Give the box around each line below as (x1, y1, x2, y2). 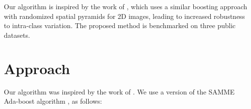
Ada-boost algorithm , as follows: (4, 96, 102, 106)
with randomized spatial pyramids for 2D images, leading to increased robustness (4, 11, 245, 21)
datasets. (4, 30, 30, 40)
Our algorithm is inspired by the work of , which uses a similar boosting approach (4, 1, 247, 11)
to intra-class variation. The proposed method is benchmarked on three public (4, 20, 236, 31)
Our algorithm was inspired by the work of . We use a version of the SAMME (4, 86, 235, 96)
